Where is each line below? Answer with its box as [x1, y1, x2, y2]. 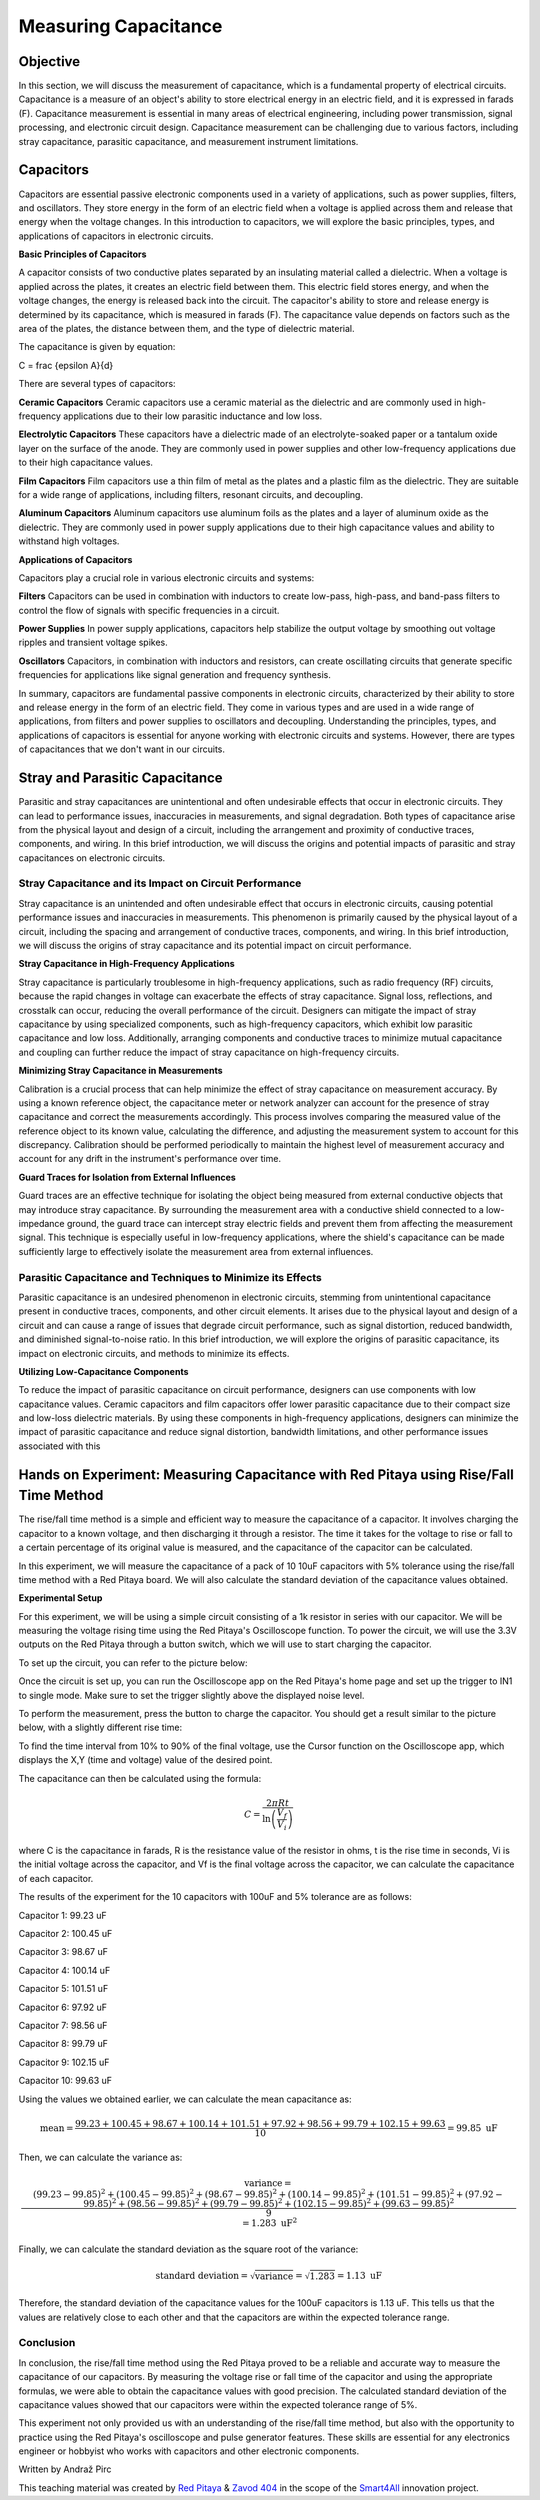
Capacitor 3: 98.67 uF [18, 1946, 109, 1958]
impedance [18, 1218, 65, 1230]
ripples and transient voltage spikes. [18, 636, 169, 649]
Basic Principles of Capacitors [18, 248, 147, 260]
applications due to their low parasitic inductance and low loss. [63, 410, 323, 422]
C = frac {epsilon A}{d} [18, 359, 114, 371]
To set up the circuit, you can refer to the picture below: [18, 1656, 248, 1669]
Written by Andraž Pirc [18, 2463, 112, 2475]
